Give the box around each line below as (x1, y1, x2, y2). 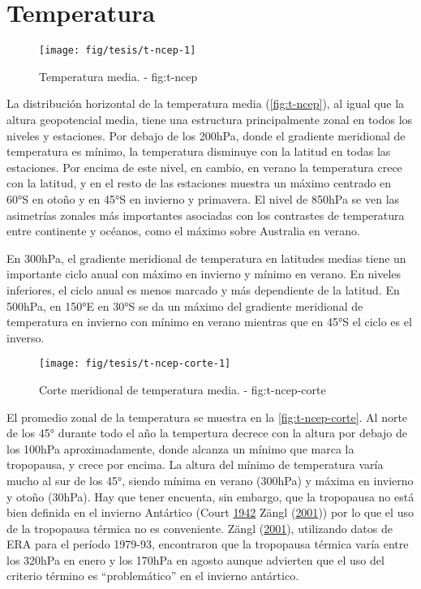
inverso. (6, 329, 45, 346)
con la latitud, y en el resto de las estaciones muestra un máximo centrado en (6, 174, 392, 191)
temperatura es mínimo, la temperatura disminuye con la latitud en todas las (6, 143, 391, 160)
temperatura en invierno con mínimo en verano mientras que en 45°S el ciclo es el (6, 313, 412, 330)
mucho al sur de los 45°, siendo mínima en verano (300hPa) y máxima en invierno (6, 471, 414, 488)
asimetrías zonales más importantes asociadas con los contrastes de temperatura (6, 206, 405, 223)
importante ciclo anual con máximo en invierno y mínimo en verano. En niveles (6, 265, 402, 282)
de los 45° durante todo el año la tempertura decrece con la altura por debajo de (6, 424, 408, 441)
